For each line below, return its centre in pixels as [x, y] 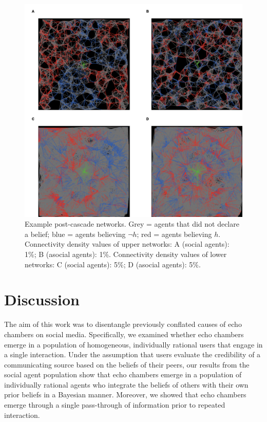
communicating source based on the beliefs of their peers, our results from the [127, 364]
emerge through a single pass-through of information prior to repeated [115, 405]
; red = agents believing [174, 234]
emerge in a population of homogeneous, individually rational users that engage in [133, 344]
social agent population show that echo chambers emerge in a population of [123, 374]
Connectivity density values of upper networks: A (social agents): [127, 244]
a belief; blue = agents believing [75, 234]
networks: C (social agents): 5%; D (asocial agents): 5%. [113, 264]
